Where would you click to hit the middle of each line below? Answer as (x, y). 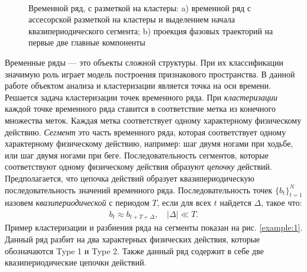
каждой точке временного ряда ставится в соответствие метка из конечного (140, 109)
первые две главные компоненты (87, 42)
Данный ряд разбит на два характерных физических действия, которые (133, 239)
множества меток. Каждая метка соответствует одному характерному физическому (153, 120)
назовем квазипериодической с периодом (77, 203)
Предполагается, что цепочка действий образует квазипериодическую (130, 178)
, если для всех (184, 203)
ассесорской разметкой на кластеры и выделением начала (132, 19)
